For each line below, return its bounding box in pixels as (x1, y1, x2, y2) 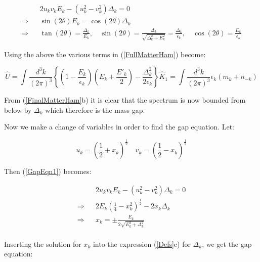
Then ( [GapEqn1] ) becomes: (4, 166, 92, 177)
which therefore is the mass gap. (45, 104, 145, 115)
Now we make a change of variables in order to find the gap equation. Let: (4, 121, 234, 132)
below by (4, 104, 32, 115)
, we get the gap (202, 238, 252, 249)
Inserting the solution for (4, 238, 81, 249)
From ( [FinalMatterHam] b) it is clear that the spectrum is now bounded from (4, 95, 246, 105)
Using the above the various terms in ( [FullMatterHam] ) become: (4, 49, 206, 59)
